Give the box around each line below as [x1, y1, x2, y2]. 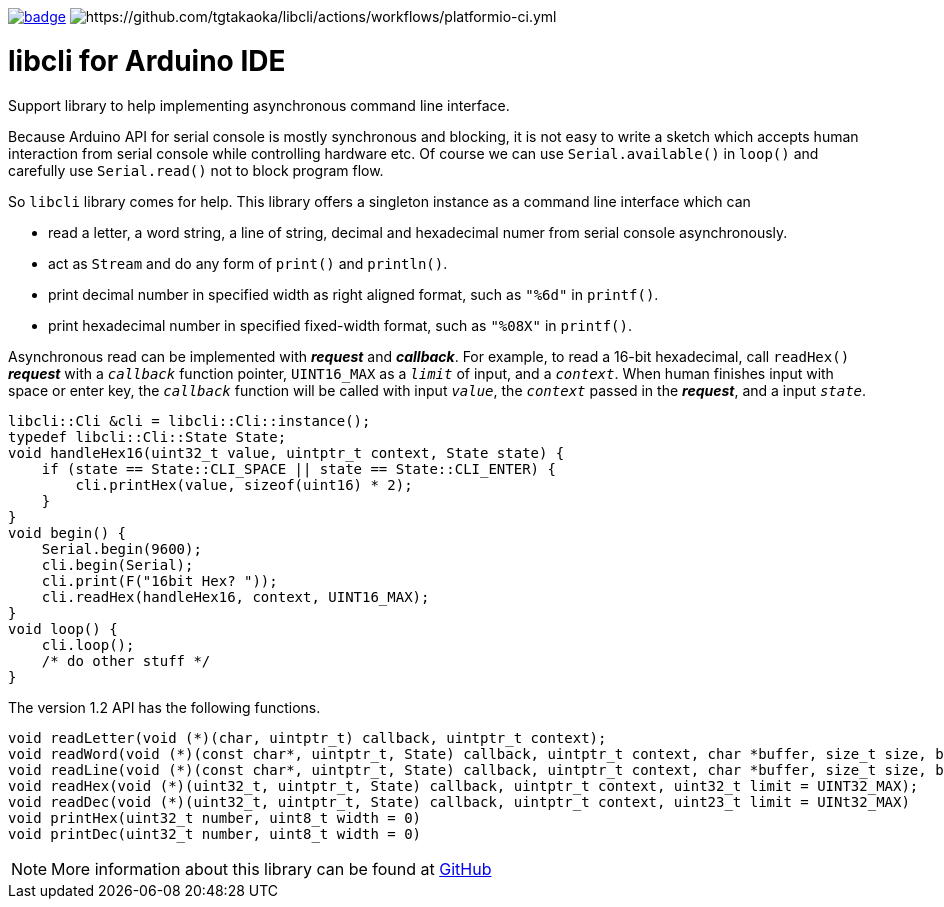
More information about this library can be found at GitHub [51, 858, 492, 879]
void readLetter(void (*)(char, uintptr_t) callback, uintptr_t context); [8, 729, 607, 746]
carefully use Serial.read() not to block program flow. [8, 161, 384, 179]
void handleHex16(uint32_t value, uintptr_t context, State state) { [8, 444, 565, 461]
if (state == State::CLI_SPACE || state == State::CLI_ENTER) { [41, 460, 556, 477]
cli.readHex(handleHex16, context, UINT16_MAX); [41, 588, 430, 605]
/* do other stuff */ [41, 652, 211, 669]
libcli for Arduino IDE [8, 43, 286, 78]
